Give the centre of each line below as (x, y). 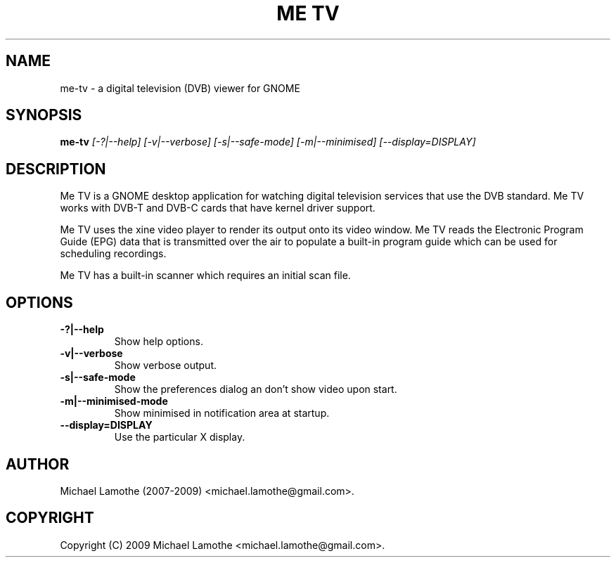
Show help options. (159, 342)
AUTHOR (38, 464)
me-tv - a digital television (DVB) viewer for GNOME (180, 88)
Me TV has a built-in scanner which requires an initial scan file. (205, 276)
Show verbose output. (166, 365)
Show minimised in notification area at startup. (222, 413)
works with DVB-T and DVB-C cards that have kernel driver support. (218, 208)
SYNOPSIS (44, 115)
